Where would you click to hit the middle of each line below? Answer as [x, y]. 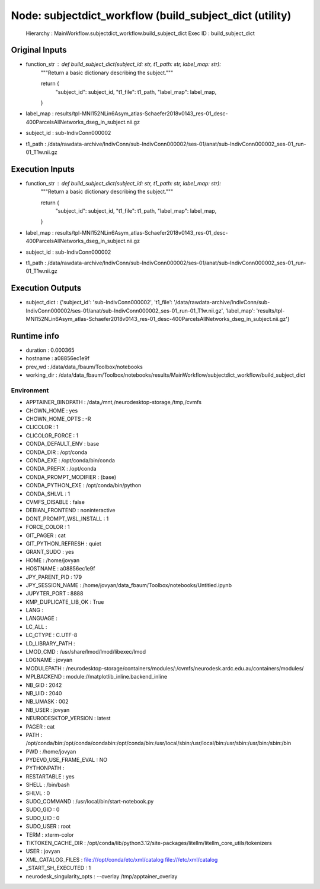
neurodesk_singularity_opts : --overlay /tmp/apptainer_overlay [102, 876]
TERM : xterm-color [50, 834]
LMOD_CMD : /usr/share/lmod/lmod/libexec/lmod [86, 652]
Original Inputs [39, 50]
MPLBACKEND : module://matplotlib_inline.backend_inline [97, 677]
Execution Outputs [46, 288]
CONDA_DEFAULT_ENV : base [63, 444]
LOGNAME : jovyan [49, 660]
